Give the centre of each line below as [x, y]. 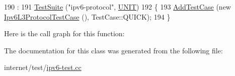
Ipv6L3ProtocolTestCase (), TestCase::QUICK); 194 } [87, 16]
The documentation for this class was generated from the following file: [113, 50]
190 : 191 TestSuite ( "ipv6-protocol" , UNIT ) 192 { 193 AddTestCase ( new [117, 7]
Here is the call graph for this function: [64, 33]
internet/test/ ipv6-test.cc [43, 67]
